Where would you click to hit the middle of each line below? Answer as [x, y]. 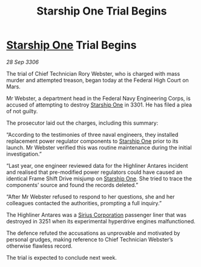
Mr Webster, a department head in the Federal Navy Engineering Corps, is [98, 98]
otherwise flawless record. [39, 246]
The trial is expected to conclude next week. [61, 257]
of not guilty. [22, 111]
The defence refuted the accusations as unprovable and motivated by [93, 233]
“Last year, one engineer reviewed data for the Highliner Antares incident [97, 165]
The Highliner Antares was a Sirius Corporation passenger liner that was [96, 215]
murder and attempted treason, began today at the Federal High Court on [97, 80]
